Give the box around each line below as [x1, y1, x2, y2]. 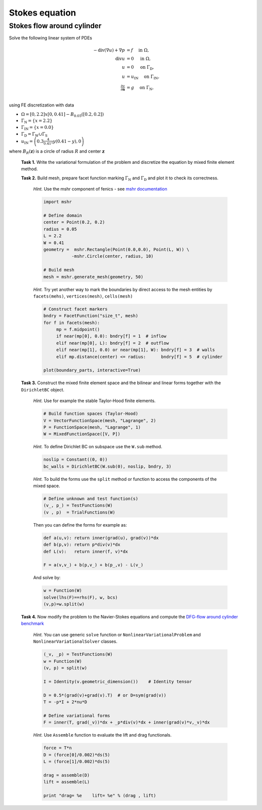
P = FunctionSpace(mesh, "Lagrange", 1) [43, 424, 141, 430]
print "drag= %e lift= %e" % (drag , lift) [43, 792, 156, 798]
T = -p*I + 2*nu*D [43, 699, 87, 704]
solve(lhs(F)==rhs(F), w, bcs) [43, 595, 118, 600]
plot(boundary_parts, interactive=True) [43, 368, 141, 373]
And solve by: [33, 575, 61, 581]
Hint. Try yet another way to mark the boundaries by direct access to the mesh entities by [33, 286, 213, 292]
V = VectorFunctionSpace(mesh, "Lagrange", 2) [43, 418, 156, 423]
